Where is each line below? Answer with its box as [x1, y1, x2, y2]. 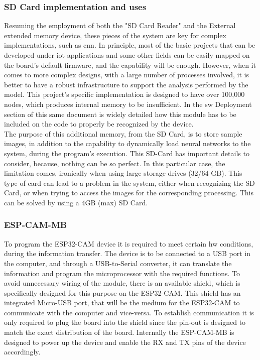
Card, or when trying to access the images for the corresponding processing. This [4, 187, 254, 198]
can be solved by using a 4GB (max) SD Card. [4, 197, 148, 207]
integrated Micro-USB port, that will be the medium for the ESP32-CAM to [4, 297, 240, 308]
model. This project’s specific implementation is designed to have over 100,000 [4, 89, 245, 99]
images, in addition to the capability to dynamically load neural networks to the [4, 138, 251, 149]
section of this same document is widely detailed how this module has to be [4, 108, 236, 119]
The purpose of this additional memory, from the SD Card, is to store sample [4, 128, 242, 139]
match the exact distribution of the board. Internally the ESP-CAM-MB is [4, 327, 234, 337]
